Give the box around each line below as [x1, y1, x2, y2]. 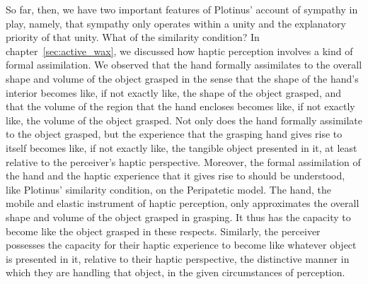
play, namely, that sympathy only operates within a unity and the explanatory [6, 16, 346, 30]
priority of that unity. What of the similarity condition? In [6, 30, 260, 45]
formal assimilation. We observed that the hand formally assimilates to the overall [6, 57, 362, 72]
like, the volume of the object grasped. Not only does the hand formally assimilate [6, 112, 362, 127]
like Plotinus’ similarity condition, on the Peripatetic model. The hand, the [6, 182, 331, 196]
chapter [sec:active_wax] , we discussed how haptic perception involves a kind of [6, 43, 353, 58]
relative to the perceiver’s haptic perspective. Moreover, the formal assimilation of [6, 154, 361, 169]
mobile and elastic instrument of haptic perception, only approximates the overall [6, 196, 360, 211]
